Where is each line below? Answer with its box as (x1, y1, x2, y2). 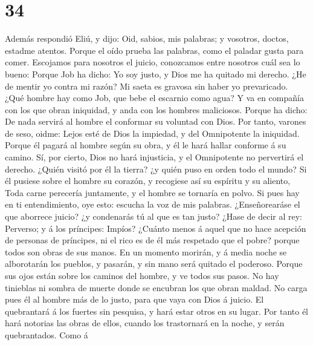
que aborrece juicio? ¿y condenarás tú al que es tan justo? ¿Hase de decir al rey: (5, 210, 303, 223)
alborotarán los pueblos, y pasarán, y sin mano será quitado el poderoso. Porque (5, 257, 303, 270)
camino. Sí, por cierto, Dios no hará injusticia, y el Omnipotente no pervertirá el (5, 151, 304, 163)
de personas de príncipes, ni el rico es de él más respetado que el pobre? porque (5, 234, 300, 246)
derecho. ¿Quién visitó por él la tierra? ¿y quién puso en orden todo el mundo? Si (5, 162, 307, 175)
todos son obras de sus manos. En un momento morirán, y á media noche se (5, 245, 287, 258)
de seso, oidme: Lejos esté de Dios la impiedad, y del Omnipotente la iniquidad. (5, 126, 300, 139)
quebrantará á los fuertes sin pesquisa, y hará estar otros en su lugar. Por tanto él (5, 304, 309, 317)
